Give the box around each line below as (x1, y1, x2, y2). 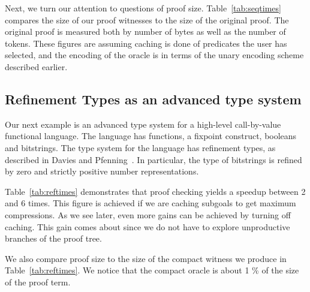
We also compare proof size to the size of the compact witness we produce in (5, 252, 287, 264)
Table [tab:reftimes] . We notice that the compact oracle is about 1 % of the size (5, 264, 299, 276)
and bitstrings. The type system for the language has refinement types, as (5, 141, 276, 153)
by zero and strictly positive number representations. (5, 165, 199, 177)
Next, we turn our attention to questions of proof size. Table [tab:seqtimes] (5, 2, 281, 14)
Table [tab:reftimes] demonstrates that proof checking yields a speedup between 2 (5, 185, 306, 197)
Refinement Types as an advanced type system (5, 89, 302, 108)
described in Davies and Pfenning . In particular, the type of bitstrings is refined (5, 153, 302, 165)
